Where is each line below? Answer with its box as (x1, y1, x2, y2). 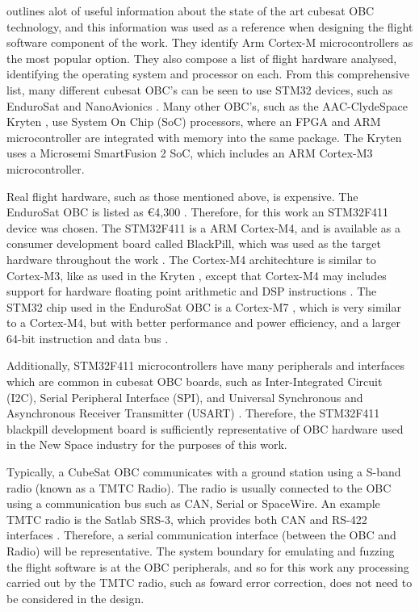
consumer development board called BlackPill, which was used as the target (6, 235, 381, 252)
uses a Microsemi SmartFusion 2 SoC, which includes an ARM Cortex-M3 (6, 145, 373, 161)
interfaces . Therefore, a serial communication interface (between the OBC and (6, 526, 396, 543)
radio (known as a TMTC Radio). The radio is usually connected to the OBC (6, 479, 392, 496)
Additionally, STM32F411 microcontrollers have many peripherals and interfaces (6, 357, 405, 374)
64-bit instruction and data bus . (6, 329, 169, 346)
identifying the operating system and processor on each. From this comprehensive (6, 65, 410, 82)
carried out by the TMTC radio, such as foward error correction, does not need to (6, 574, 413, 591)
